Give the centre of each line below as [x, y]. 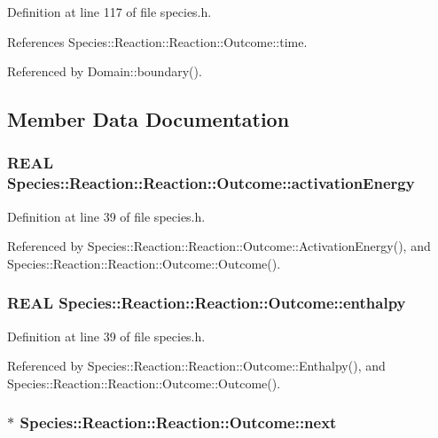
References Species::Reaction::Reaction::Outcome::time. [157, 41]
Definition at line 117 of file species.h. [109, 12]
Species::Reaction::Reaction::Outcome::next [178, 422]
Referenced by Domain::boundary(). [105, 71]
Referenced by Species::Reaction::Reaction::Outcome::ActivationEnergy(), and [219, 246]
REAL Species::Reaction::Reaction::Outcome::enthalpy [207, 303]
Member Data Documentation [149, 119]
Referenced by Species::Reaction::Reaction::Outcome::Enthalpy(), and [196, 366]
